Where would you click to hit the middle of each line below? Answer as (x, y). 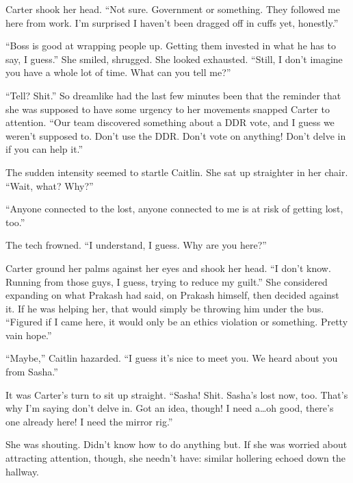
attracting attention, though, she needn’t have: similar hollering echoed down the (175, 458)
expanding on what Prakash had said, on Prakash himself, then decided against (172, 295)
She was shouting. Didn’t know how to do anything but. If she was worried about (176, 444)
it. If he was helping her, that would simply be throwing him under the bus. (165, 308)
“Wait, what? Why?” (50, 185)
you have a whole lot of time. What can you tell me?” (118, 72)
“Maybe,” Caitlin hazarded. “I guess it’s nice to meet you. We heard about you (172, 358)
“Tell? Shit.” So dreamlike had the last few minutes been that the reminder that (173, 95)
